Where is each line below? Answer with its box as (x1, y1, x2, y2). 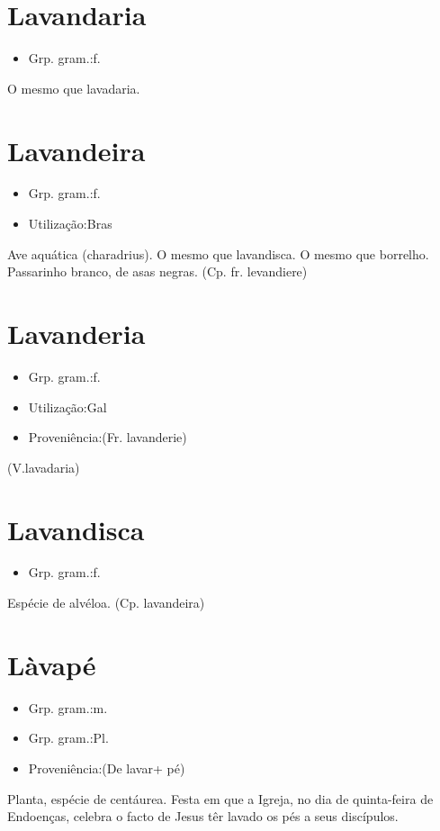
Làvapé (7, 646, 96, 682)
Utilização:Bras (28, 214, 112, 233)
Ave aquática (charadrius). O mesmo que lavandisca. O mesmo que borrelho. (7, 244, 429, 263)
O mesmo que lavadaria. (7, 78, 140, 97)
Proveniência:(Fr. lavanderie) (28, 428, 187, 447)
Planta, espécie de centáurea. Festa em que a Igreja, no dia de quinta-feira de (7, 789, 434, 808)
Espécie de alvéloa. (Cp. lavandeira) (7, 593, 205, 612)
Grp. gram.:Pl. (28, 728, 109, 747)
